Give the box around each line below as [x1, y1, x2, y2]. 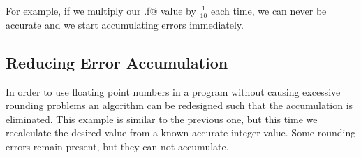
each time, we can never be [211, 3, 327, 17]
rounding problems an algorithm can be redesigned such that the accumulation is [6, 98, 353, 113]
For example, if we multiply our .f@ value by [6, 3, 196, 17]
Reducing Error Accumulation [6, 51, 228, 73]
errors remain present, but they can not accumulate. [6, 139, 229, 153]
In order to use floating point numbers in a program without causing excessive [6, 84, 341, 99]
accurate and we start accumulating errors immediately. [6, 17, 244, 31]
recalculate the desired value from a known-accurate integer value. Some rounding [6, 125, 356, 140]
